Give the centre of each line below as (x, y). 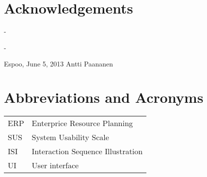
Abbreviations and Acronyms (104, 97)
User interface (55, 165)
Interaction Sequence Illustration (87, 151)
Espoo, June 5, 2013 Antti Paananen (59, 64)
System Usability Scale (70, 137)
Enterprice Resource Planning (82, 123)
